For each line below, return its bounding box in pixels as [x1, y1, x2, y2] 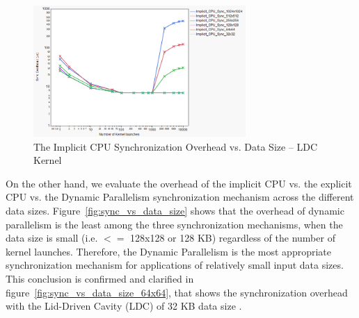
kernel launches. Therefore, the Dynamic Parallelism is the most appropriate [6, 244, 331, 258]
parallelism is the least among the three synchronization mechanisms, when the [6, 217, 343, 231]
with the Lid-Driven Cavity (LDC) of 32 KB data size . [6, 299, 242, 313]
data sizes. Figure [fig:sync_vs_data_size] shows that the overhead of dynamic [6, 203, 344, 217]
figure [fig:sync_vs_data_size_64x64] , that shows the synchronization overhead [6, 285, 348, 299]
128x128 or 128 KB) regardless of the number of [130, 231, 335, 245]
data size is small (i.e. [6, 231, 98, 245]
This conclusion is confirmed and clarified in [6, 271, 194, 285]
